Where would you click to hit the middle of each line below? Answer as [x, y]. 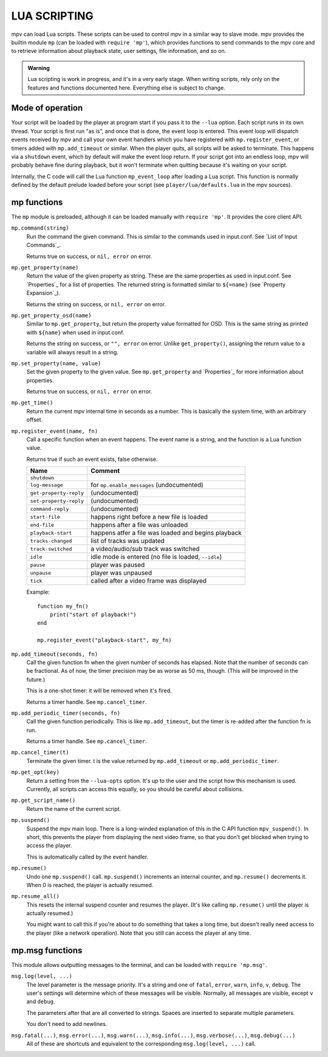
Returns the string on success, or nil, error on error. [96, 304]
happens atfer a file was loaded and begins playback [166, 533]
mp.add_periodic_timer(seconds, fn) [66, 713]
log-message [46, 485]
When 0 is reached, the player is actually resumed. [90, 885]
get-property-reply [57, 493]
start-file [45, 517]
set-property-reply [57, 501]
